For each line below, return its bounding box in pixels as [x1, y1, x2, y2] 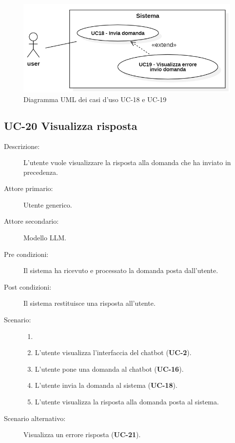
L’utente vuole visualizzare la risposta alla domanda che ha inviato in [23, 157, 231, 168]
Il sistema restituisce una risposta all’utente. [23, 298, 156, 308]
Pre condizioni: [4, 249, 49, 259]
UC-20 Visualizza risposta [4, 118, 137, 133]
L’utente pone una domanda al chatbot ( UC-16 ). [35, 363, 184, 374]
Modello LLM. [23, 232, 66, 243]
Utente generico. [23, 199, 72, 210]
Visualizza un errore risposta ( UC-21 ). [23, 429, 141, 440]
